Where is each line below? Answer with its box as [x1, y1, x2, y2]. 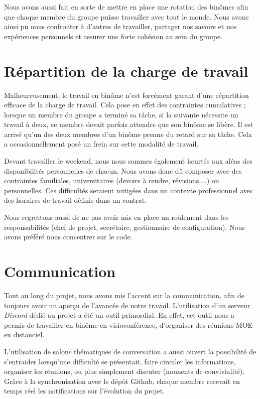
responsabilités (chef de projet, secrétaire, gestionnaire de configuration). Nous [4, 221, 245, 232]
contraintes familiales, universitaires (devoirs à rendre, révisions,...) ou [4, 175, 219, 186]
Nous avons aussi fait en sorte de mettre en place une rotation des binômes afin [4, 2, 248, 12]
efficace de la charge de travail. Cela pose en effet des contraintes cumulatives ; [4, 99, 246, 110]
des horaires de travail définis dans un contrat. [4, 195, 147, 205]
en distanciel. [4, 329, 45, 340]
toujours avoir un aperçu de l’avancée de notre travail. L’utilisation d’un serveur [4, 300, 250, 310]
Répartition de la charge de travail [4, 60, 248, 81]
